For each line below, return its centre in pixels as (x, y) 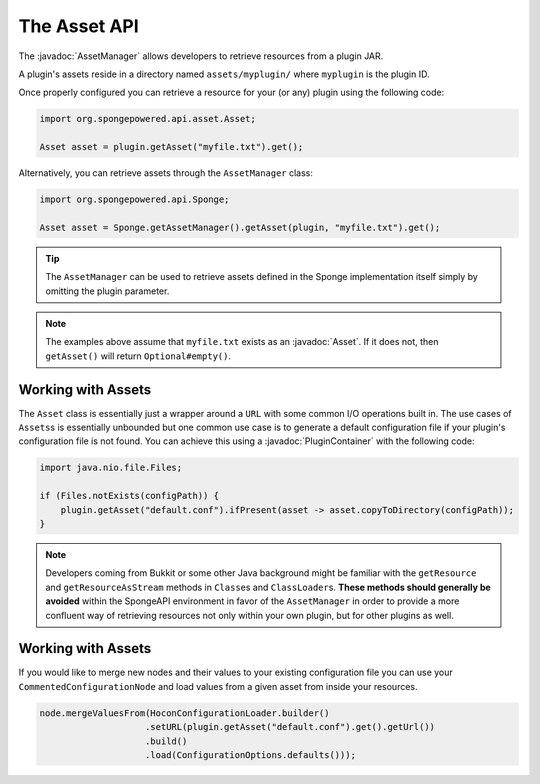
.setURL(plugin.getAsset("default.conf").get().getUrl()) (290, 727)
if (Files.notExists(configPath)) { (129, 496)
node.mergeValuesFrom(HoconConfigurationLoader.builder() (184, 713)
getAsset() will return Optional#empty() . (138, 356)
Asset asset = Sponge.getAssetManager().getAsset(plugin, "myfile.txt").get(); (240, 227)
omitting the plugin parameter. (107, 291)
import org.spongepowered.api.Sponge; (134, 199)
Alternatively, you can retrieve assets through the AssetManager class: (166, 173)
